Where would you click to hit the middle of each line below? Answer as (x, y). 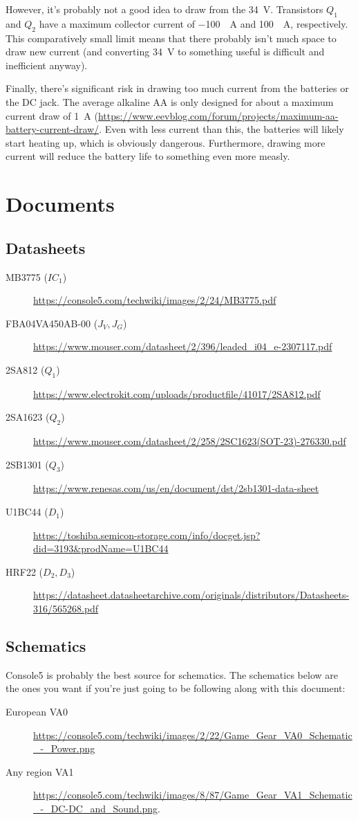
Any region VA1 (40, 771)
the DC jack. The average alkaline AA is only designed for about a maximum (170, 101)
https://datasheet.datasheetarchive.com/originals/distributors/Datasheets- (191, 595)
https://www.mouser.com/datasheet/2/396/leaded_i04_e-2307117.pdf (183, 346)
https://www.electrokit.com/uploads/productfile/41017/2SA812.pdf (177, 393)
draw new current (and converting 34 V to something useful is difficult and (165, 52)
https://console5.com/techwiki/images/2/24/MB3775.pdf (155, 300)
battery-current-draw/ (53, 129)
